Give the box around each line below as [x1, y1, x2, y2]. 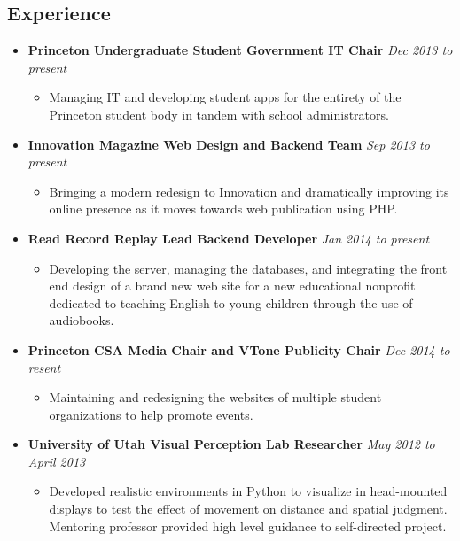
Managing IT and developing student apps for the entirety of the [49, 88, 402, 106]
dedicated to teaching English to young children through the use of [49, 293, 413, 312]
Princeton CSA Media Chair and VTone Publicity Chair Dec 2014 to [27, 340, 450, 359]
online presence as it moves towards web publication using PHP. [49, 199, 398, 218]
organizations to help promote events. [49, 405, 253, 423]
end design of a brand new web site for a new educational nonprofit [49, 276, 416, 295]
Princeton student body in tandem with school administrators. [49, 104, 389, 123]
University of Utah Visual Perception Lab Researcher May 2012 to [27, 435, 435, 453]
